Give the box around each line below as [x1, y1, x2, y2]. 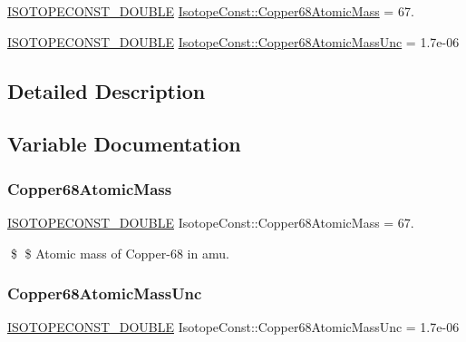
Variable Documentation [7, 130, 241, 158]
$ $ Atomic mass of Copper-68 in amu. [10, 243, 229, 262]
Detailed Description [7, 76, 206, 104]
